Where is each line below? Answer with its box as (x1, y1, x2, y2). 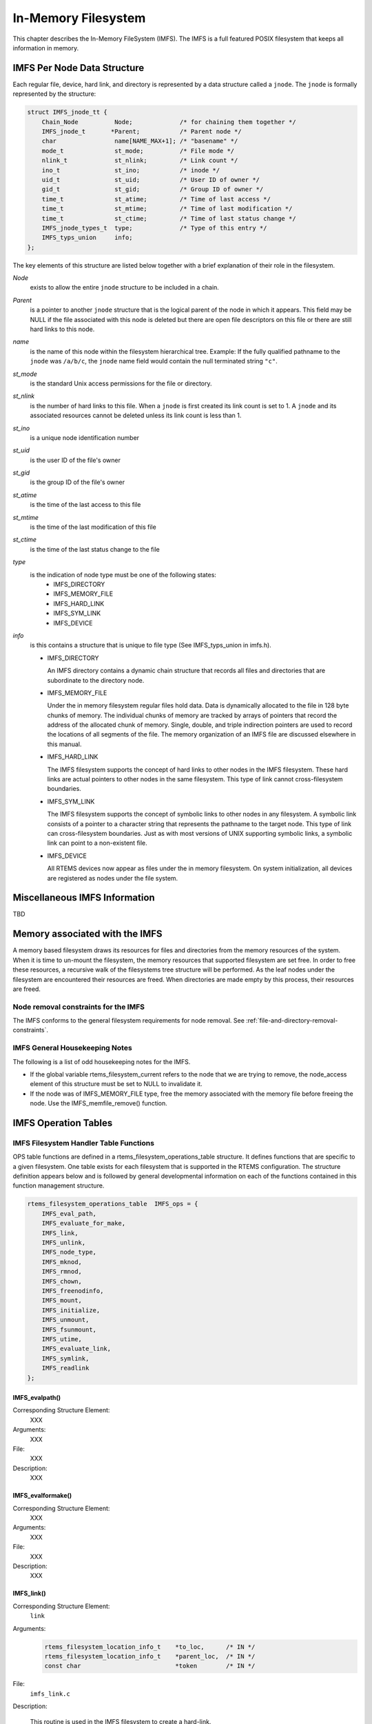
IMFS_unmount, (41, 1316, 90, 1324)
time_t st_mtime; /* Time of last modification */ (41, 205, 293, 213)
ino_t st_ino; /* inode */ (41, 166, 220, 174)
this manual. (47, 740, 82, 748)
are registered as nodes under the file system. (47, 874, 178, 882)
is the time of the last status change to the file (30, 545, 160, 553)
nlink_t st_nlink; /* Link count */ (41, 157, 238, 165)
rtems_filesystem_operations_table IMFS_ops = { (27, 1200, 198, 1208)
